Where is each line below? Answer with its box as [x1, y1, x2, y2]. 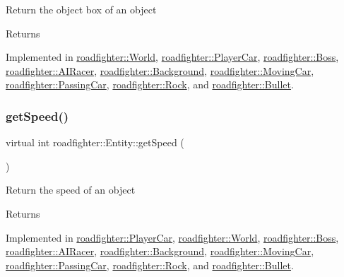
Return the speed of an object [6, 182, 136, 197]
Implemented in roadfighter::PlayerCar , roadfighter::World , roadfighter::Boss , [6, 230, 339, 244]
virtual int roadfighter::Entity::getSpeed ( [6, 135, 184, 150]
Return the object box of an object [6, 2, 157, 16]
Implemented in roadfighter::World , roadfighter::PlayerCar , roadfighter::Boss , [6, 49, 339, 64]
